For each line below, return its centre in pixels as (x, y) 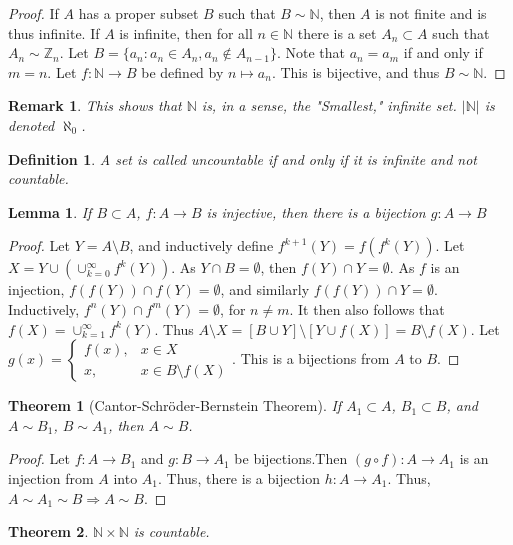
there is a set (337, 32)
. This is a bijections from (311, 358)
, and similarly (265, 289)
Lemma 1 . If (50, 211)
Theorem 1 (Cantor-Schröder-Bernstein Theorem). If (175, 405)
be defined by (182, 71)
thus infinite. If (54, 32)
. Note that (310, 52)
